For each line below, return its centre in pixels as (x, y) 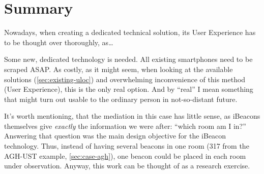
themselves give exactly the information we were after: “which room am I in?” (125, 126)
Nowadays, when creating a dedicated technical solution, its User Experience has (130, 32)
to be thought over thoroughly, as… (59, 42)
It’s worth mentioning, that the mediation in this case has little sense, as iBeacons (132, 116)
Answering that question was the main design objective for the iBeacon (115, 136)
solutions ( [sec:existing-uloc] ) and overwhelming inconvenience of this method (125, 79)
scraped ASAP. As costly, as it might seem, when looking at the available (119, 69)
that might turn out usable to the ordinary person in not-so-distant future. (121, 99)
